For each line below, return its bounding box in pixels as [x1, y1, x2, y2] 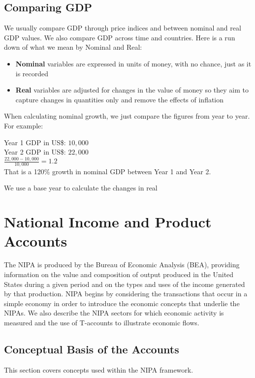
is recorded [15, 68, 49, 78]
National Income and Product [4, 212, 212, 232]
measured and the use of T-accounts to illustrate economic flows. [4, 317, 199, 327]
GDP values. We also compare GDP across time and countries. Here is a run [4, 32, 235, 42]
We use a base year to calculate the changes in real [4, 183, 158, 193]
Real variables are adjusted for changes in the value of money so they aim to [15, 85, 249, 95]
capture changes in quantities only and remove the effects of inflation [15, 94, 224, 104]
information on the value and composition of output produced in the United [4, 269, 234, 279]
